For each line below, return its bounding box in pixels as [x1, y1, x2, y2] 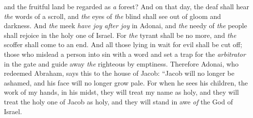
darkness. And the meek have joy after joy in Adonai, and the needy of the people [4, 20, 247, 31]
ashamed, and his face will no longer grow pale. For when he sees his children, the [4, 77, 248, 87]
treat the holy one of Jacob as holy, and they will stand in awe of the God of [4, 96, 233, 106]
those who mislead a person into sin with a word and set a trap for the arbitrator [4, 49, 246, 59]
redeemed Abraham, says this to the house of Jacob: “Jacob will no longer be [4, 68, 235, 78]
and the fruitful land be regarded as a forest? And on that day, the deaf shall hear [4, 1, 249, 11]
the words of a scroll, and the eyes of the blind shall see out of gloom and [4, 11, 221, 21]
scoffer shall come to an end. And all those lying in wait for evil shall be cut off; [4, 39, 242, 50]
